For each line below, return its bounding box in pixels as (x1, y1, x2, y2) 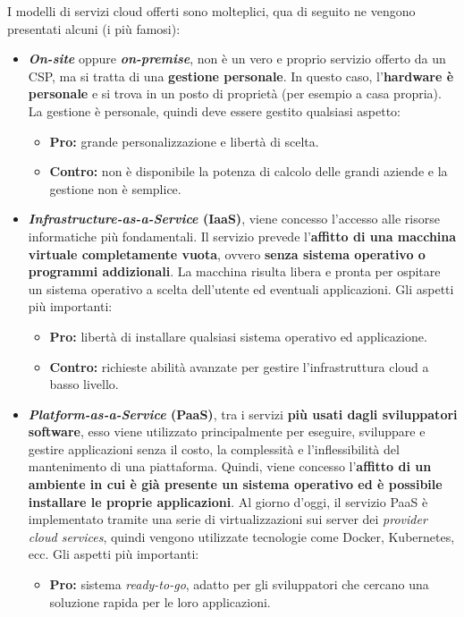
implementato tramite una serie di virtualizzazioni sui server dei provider (28, 510, 427, 528)
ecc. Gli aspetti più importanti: (28, 545, 199, 563)
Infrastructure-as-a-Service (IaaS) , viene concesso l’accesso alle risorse (28, 209, 440, 228)
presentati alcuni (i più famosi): (7, 19, 181, 38)
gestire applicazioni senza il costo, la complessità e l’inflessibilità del (28, 439, 400, 458)
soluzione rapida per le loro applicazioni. (49, 592, 271, 611)
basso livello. (49, 375, 119, 393)
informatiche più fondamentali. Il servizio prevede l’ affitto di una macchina (28, 226, 457, 245)
